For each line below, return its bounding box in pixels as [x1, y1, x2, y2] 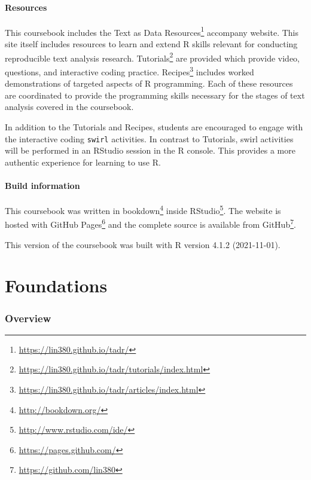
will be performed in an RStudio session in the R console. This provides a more [5, 144, 295, 157]
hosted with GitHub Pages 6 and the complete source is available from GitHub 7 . [5, 216, 296, 231]
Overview [5, 310, 51, 325]
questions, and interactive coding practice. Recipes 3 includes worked [5, 63, 254, 78]
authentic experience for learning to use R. [5, 155, 161, 168]
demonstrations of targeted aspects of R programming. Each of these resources [5, 77, 293, 90]
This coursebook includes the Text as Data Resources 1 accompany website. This [5, 24, 299, 38]
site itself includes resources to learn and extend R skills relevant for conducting [5, 38, 298, 50]
